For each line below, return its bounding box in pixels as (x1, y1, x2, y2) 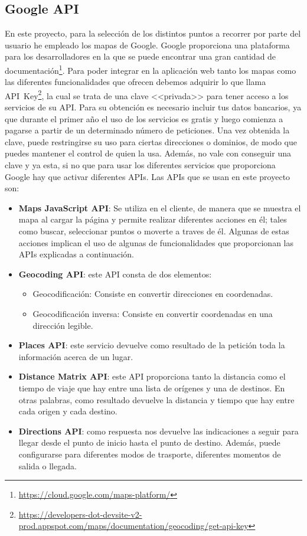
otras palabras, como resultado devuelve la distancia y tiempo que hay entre (18, 393, 295, 406)
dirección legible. (32, 319, 93, 331)
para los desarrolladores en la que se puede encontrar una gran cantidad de (5, 50, 276, 63)
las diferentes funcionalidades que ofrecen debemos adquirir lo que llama (5, 76, 266, 88)
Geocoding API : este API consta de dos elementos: (18, 267, 212, 280)
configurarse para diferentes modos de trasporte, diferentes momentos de (18, 447, 281, 460)
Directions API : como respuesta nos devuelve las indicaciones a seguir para (18, 424, 299, 437)
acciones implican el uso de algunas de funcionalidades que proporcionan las (18, 236, 294, 249)
